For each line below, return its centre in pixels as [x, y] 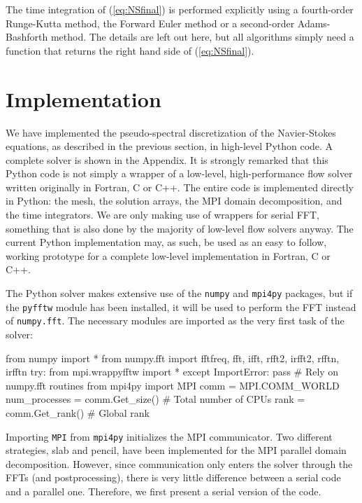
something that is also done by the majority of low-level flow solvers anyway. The [180, 228]
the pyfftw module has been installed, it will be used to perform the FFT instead [181, 306]
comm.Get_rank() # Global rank [78, 412]
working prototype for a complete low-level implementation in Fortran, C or [168, 255]
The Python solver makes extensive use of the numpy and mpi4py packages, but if [179, 293]
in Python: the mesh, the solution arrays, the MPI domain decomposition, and [174, 201]
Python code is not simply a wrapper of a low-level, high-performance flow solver [179, 173]
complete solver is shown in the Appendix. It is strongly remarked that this [167, 159]
